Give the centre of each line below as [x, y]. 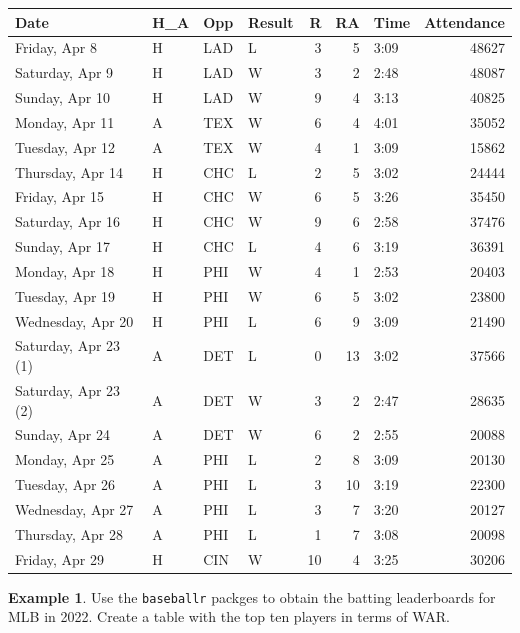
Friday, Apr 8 [56, 47]
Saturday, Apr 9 [64, 72]
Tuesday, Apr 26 [65, 484]
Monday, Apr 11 [65, 121]
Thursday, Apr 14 [69, 171]
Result [270, 21]
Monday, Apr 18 [65, 270]
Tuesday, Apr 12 [65, 146]
